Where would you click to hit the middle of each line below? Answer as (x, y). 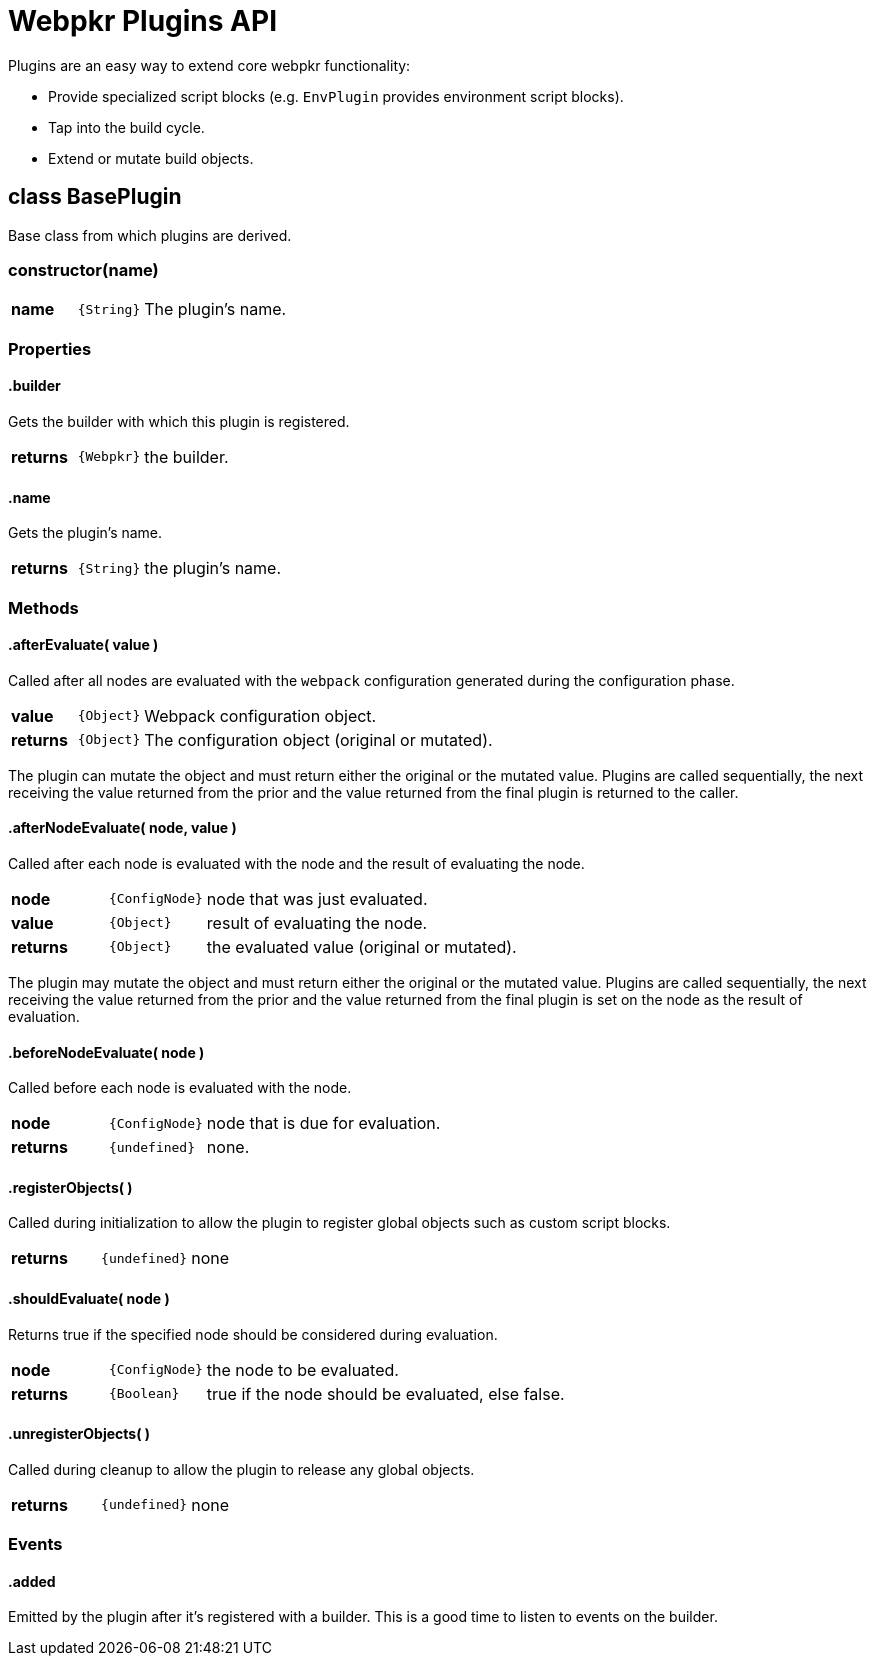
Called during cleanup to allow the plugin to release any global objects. (241, 1469)
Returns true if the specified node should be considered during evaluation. (253, 1334)
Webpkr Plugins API (143, 21)
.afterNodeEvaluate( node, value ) (122, 828)
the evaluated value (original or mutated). (361, 946)
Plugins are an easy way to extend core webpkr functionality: (209, 65)
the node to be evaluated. (302, 1369)
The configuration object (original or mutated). (318, 739)
